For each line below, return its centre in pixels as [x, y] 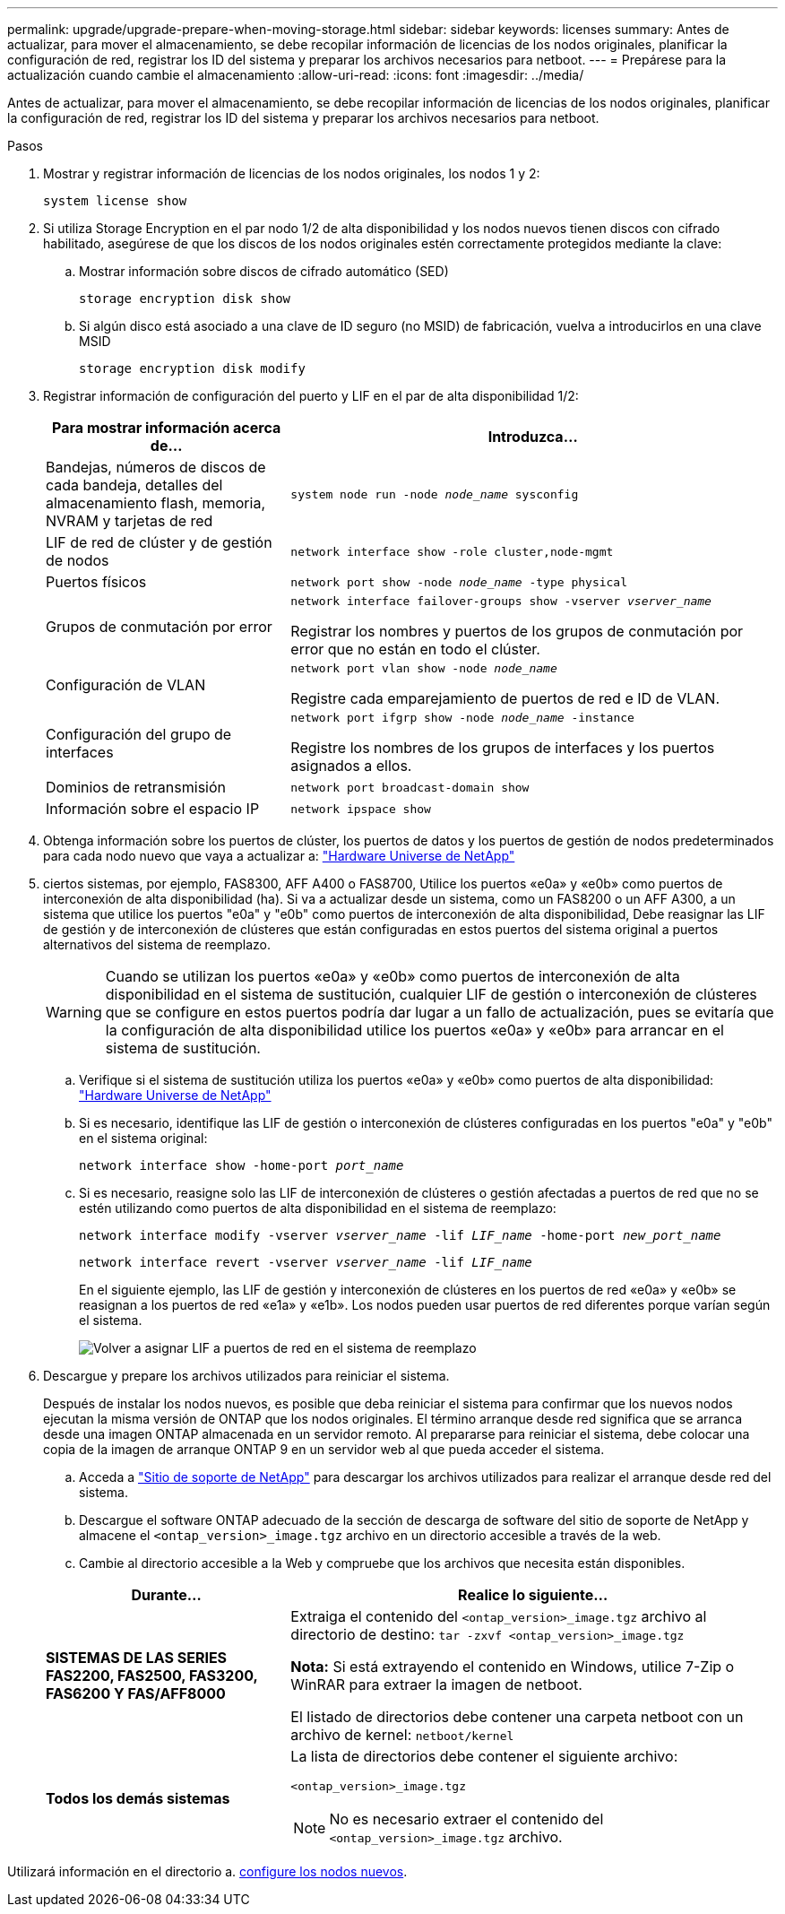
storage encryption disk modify [192, 368]
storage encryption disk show [185, 299]
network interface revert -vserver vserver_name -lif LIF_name [306, 1262]
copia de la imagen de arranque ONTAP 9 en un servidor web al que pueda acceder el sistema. [324, 1449]
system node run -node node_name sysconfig [435, 494]
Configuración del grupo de [139, 734]
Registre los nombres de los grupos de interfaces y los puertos [503, 748]
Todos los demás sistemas [138, 1798]
